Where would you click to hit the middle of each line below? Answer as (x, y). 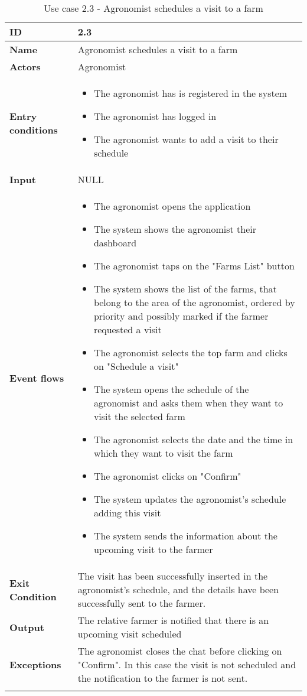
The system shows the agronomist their (175, 229)
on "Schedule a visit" (136, 366)
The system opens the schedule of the (171, 389)
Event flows (37, 378)
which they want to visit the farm (163, 453)
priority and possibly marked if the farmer (181, 316)
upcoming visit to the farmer (153, 549)
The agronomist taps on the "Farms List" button (194, 266)
